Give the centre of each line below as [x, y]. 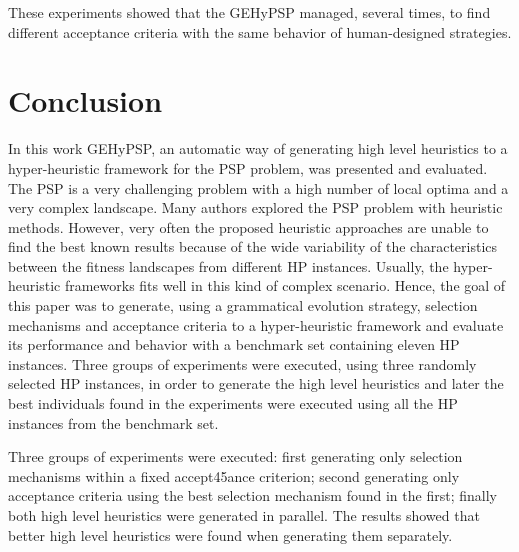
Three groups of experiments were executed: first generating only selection [235, 456]
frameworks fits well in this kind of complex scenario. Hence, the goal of [285, 285]
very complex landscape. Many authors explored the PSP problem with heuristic [255, 207]
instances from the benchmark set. [113, 422]
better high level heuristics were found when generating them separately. [230, 534]
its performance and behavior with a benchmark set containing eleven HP [234, 344]
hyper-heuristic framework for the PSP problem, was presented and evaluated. [248, 167]
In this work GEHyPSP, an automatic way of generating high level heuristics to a [258, 148]
